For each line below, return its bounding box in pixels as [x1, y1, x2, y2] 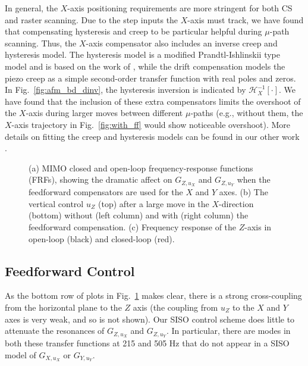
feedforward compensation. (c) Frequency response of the [29, 220, 237, 233]
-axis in [244, 220, 272, 233]
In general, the [5, 2, 58, 14]
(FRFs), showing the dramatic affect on [29, 173, 172, 186]
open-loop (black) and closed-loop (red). [29, 232, 175, 245]
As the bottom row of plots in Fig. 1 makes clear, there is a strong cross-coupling [5, 289, 302, 302]
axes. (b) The [219, 186, 268, 198]
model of [5, 348, 36, 361]
